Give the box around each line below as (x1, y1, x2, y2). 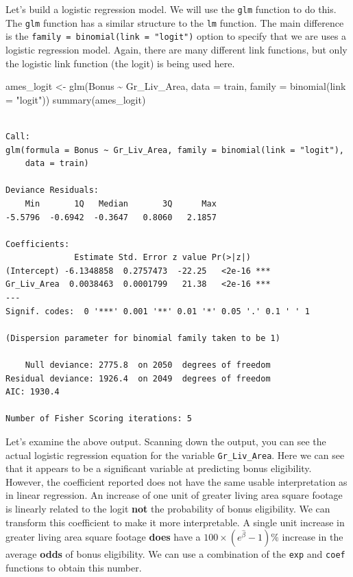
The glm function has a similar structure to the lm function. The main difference (5, 15, 344, 30)
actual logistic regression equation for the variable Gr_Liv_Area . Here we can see (5, 447, 345, 462)
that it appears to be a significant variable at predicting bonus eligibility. (5, 461, 312, 475)
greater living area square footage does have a (5, 530, 201, 544)
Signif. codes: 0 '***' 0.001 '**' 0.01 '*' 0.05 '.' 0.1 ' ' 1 (5, 306, 310, 316)
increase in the (282, 530, 343, 544)
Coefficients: (5, 239, 70, 249)
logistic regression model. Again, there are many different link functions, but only (5, 42, 348, 56)
